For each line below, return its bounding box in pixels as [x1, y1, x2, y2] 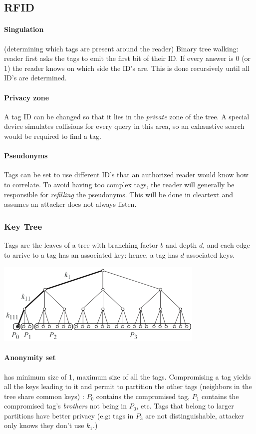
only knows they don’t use [4, 420, 84, 431]
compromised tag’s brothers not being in [4, 401, 127, 411]
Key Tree [4, 220, 42, 232]
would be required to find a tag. [4, 130, 101, 141]
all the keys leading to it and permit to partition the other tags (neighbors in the [4, 381, 252, 392]
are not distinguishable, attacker [145, 410, 244, 421]
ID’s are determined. [4, 72, 67, 83]
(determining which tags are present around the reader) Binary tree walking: [4, 43, 239, 53]
